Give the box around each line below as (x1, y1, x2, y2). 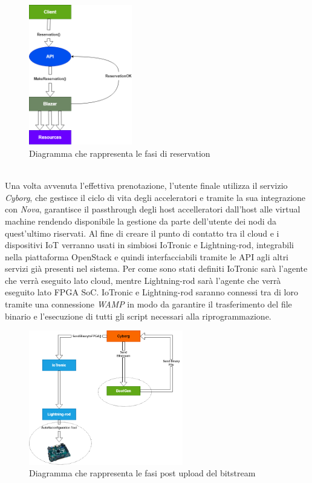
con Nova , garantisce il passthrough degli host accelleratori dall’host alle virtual (5, 203, 301, 215)
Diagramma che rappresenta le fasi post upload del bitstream (29, 467, 256, 479)
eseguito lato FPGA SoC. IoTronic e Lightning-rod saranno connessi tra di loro (5, 286, 298, 298)
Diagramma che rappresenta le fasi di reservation (29, 146, 210, 159)
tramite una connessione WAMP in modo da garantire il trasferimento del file (5, 298, 292, 310)
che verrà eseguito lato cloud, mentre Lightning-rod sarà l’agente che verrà (5, 274, 281, 286)
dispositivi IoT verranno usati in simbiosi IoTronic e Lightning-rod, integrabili (5, 238, 294, 251)
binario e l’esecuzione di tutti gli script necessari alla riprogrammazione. (5, 309, 271, 322)
